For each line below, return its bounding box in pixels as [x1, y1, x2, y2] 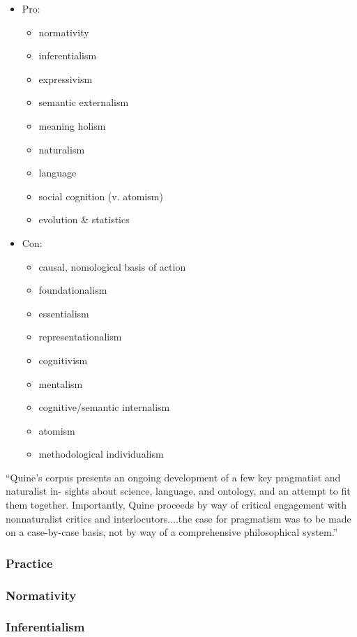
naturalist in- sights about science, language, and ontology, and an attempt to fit [6, 484, 351, 498]
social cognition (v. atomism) [38, 188, 163, 203]
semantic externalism [38, 95, 129, 110]
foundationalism [38, 283, 107, 297]
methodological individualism [38, 447, 164, 461]
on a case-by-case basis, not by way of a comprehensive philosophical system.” [6, 525, 338, 539]
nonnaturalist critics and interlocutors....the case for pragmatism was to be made [6, 511, 351, 525]
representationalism [38, 329, 122, 344]
